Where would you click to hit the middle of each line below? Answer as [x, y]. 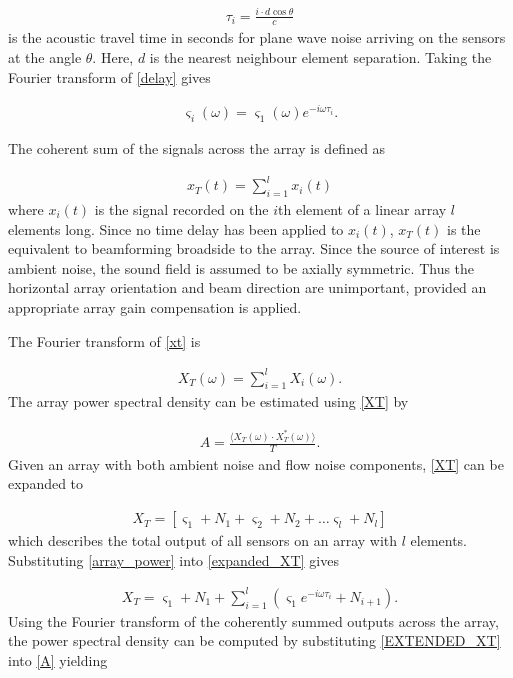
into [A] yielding [58, 659]
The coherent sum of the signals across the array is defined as [197, 148]
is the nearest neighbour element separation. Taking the [320, 56]
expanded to [46, 483]
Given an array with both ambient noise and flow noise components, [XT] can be [256, 463]
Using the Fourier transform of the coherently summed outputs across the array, [253, 620]
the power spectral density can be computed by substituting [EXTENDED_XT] [254, 640]
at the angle [45, 56]
